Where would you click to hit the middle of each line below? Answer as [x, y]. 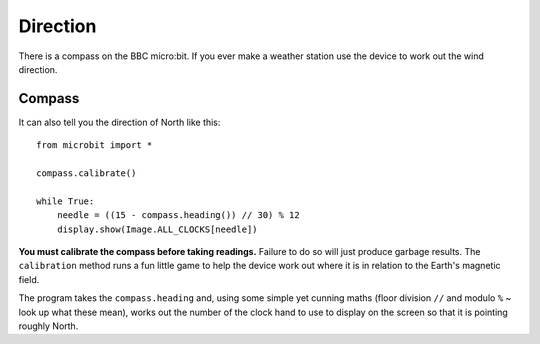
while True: [65, 201]
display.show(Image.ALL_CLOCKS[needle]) [157, 229]
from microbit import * [94, 145]
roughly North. [48, 326]
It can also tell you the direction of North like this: [119, 122]
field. [29, 279]
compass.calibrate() [86, 173]
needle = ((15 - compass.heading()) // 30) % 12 [178, 215]
